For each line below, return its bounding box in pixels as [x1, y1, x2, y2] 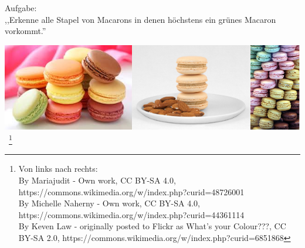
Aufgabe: [5, 2, 37, 13]
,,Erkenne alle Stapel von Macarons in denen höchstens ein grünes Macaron [5, 13, 276, 25]
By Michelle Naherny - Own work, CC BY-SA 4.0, [18, 197, 201, 209]
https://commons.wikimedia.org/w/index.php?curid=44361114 [18, 208, 245, 220]
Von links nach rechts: [18, 162, 98, 175]
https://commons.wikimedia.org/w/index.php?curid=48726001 [18, 185, 245, 198]
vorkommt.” [5, 25, 46, 37]
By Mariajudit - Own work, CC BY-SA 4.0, [18, 174, 176, 186]
